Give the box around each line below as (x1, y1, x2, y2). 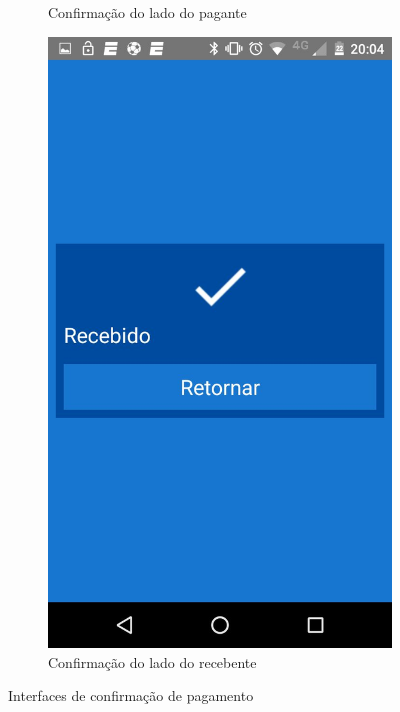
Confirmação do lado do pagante (48, 2, 247, 22)
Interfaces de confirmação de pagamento (8, 685, 254, 706)
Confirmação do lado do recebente (48, 651, 257, 672)
